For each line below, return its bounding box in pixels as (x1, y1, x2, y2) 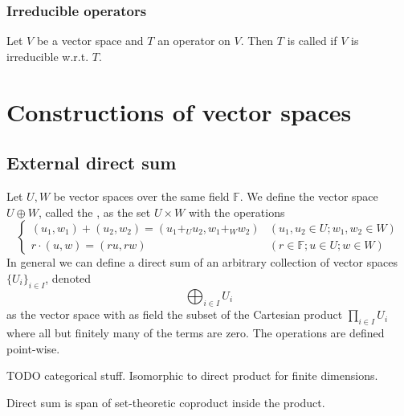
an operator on (157, 32, 231, 49)
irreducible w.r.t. (6, 47, 89, 64)
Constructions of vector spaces (6, 95, 352, 128)
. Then (240, 32, 274, 49)
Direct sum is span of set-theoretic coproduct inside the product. (6, 394, 325, 410)
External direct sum (6, 150, 177, 175)
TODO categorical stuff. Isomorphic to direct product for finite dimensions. (6, 367, 378, 384)
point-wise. (6, 340, 60, 357)
